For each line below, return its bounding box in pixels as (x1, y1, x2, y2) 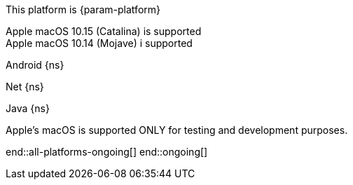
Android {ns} (6, 59, 64, 71)
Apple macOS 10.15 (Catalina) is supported (6, 25, 202, 37)
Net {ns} (6, 81, 44, 92)
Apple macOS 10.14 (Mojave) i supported (6, 37, 193, 49)
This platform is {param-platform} (6, 4, 160, 15)
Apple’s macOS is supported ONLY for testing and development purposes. (6, 124, 348, 136)
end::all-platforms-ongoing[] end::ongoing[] (6, 146, 208, 158)
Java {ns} (6, 102, 50, 114)
